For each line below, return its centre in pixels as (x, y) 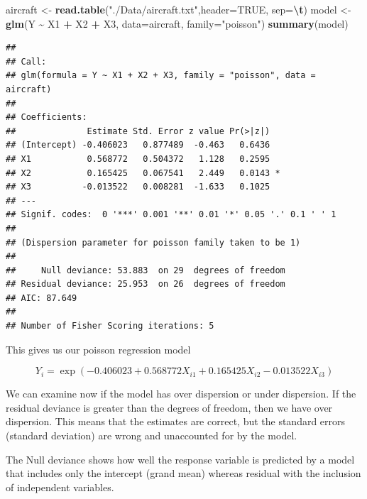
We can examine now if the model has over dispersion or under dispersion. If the (181, 394)
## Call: (26, 61)
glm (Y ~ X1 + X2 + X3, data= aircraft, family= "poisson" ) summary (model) (177, 23)
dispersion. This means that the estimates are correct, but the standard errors (176, 421)
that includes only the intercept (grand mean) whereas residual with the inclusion (183, 473)
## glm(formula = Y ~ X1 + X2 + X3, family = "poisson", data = (161, 76)
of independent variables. (60, 487)
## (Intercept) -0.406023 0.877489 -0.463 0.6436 (138, 145)
